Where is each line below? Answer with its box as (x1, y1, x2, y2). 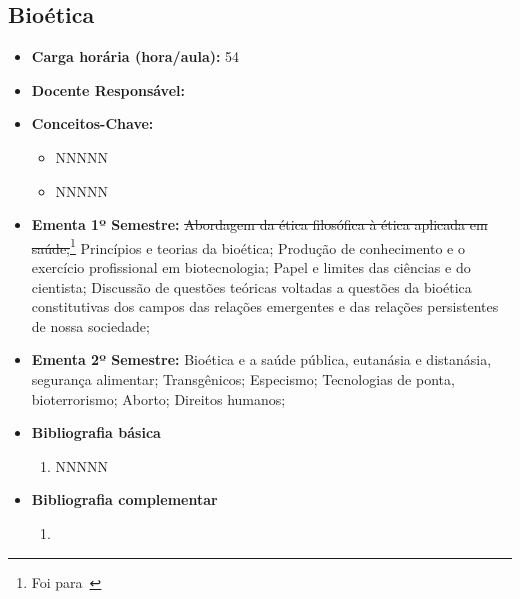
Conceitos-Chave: (31, 113, 154, 134)
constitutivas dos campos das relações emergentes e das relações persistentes (31, 296, 499, 317)
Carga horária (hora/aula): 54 (31, 46, 240, 67)
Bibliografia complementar (31, 489, 218, 510)
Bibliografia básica (31, 422, 161, 443)
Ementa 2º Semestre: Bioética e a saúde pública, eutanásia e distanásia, (31, 349, 492, 370)
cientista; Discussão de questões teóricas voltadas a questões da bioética (31, 276, 472, 297)
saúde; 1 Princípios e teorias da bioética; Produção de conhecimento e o (31, 234, 465, 258)
